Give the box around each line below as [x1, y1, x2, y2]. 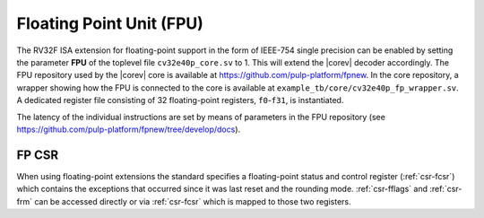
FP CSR [16, 147, 58, 162]
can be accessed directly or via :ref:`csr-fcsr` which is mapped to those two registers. [34, 196, 351, 206]
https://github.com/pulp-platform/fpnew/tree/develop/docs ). [16, 124, 241, 135]
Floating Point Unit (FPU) [16, 13, 203, 33]
